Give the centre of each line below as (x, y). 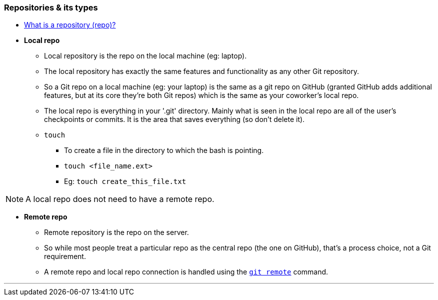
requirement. (65, 256)
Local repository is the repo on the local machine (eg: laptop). (145, 56)
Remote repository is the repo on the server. (116, 232)
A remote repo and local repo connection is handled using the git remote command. (186, 272)
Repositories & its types (51, 7)
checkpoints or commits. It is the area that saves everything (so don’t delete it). (174, 119)
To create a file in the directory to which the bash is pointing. (164, 150)
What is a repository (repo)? (70, 25)
